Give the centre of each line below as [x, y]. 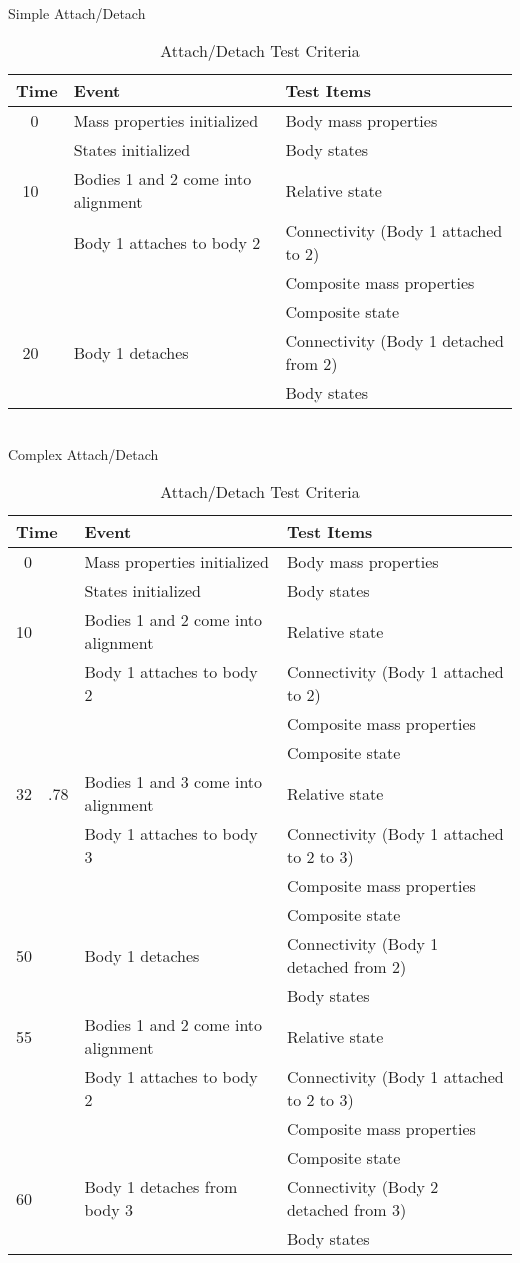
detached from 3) [346, 1210]
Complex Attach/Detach [83, 453]
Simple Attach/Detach [77, 12]
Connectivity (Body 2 [362, 1187]
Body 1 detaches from [161, 1187]
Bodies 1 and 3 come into [173, 782]
